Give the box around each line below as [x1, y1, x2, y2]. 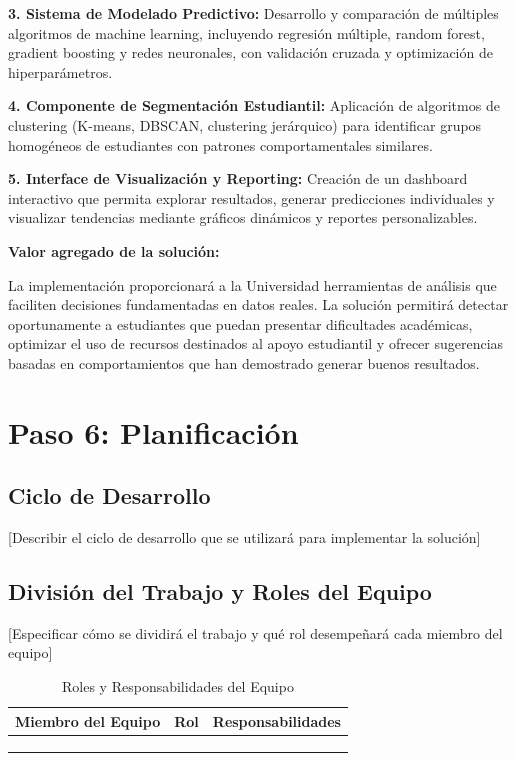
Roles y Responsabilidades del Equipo [62, 676, 294, 697]
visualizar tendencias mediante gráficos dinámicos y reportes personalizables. [8, 207, 478, 228]
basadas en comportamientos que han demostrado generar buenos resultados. [8, 352, 480, 373]
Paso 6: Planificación [8, 411, 299, 452]
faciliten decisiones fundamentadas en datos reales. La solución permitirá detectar [8, 294, 509, 315]
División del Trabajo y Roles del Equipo [8, 576, 432, 607]
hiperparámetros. [8, 61, 113, 82]
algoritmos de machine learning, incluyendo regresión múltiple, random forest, [8, 22, 485, 43]
